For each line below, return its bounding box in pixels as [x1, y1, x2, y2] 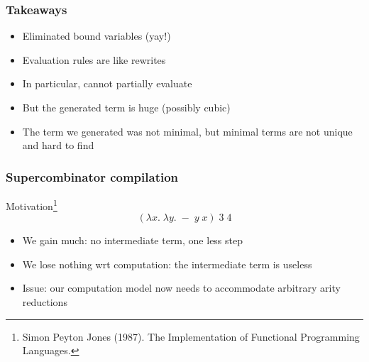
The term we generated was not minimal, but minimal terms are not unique [22, 124, 353, 138]
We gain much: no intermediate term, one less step [22, 233, 243, 248]
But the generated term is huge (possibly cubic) [22, 100, 231, 114]
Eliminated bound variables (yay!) [22, 28, 171, 43]
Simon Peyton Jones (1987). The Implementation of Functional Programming [22, 329, 360, 344]
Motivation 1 [6, 197, 57, 213]
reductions [22, 295, 67, 309]
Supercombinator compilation [6, 168, 179, 185]
